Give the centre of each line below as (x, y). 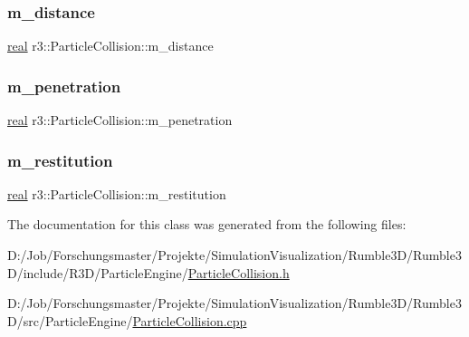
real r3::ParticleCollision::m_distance (110, 46)
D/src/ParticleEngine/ (70, 320)
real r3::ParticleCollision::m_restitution (117, 193)
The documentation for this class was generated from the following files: (207, 224)
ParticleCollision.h (239, 272)
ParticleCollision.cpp (190, 320)
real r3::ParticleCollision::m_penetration (120, 120)
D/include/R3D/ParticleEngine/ (98, 272)
